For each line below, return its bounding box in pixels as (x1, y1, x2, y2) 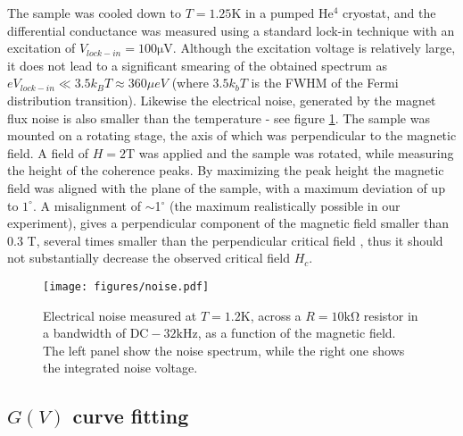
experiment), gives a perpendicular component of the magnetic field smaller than (7, 214, 449, 232)
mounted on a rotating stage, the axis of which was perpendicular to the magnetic (7, 126, 457, 145)
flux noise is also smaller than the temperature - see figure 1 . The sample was (7, 108, 430, 127)
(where (171, 73, 209, 92)
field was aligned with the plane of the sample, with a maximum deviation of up (7, 178, 445, 197)
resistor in (363, 306, 418, 324)
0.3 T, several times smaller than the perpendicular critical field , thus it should (7, 231, 443, 249)
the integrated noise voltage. (43, 358, 198, 377)
